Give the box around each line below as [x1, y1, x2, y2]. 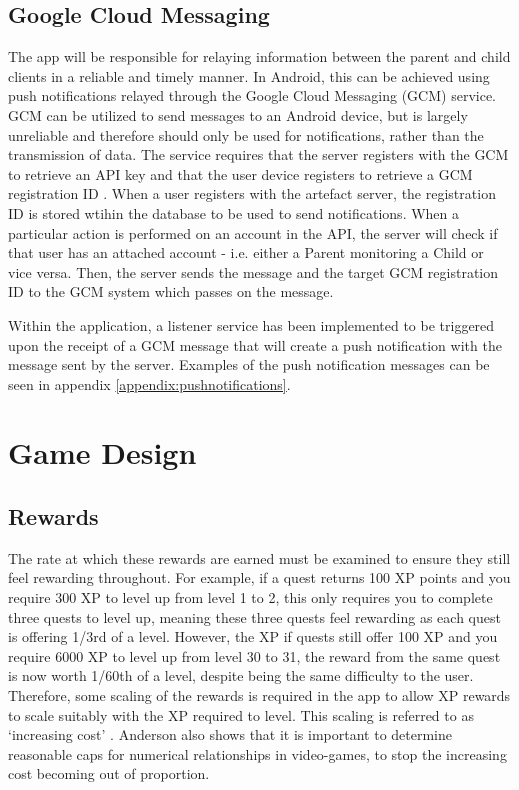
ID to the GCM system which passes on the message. [8, 281, 334, 302]
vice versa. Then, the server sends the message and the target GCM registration [8, 261, 499, 282]
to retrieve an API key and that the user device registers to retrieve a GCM [8, 163, 473, 184]
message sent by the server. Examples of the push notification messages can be [8, 354, 490, 375]
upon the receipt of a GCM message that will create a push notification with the [8, 334, 502, 355]
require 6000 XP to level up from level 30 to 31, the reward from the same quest [8, 645, 501, 666]
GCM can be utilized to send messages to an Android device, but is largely [8, 104, 468, 125]
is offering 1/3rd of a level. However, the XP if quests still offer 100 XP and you [8, 626, 498, 647]
